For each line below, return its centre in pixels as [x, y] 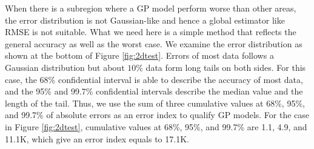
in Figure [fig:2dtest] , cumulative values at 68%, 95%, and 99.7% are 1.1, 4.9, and [156, 126]
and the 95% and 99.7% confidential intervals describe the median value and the [154, 91]
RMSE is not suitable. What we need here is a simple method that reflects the [151, 32]
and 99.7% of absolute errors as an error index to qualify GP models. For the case [157, 115]
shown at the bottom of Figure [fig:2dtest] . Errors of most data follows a [139, 55]
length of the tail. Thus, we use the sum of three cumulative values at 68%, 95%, [155, 103]
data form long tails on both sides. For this [226, 67]
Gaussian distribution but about [65, 67]
